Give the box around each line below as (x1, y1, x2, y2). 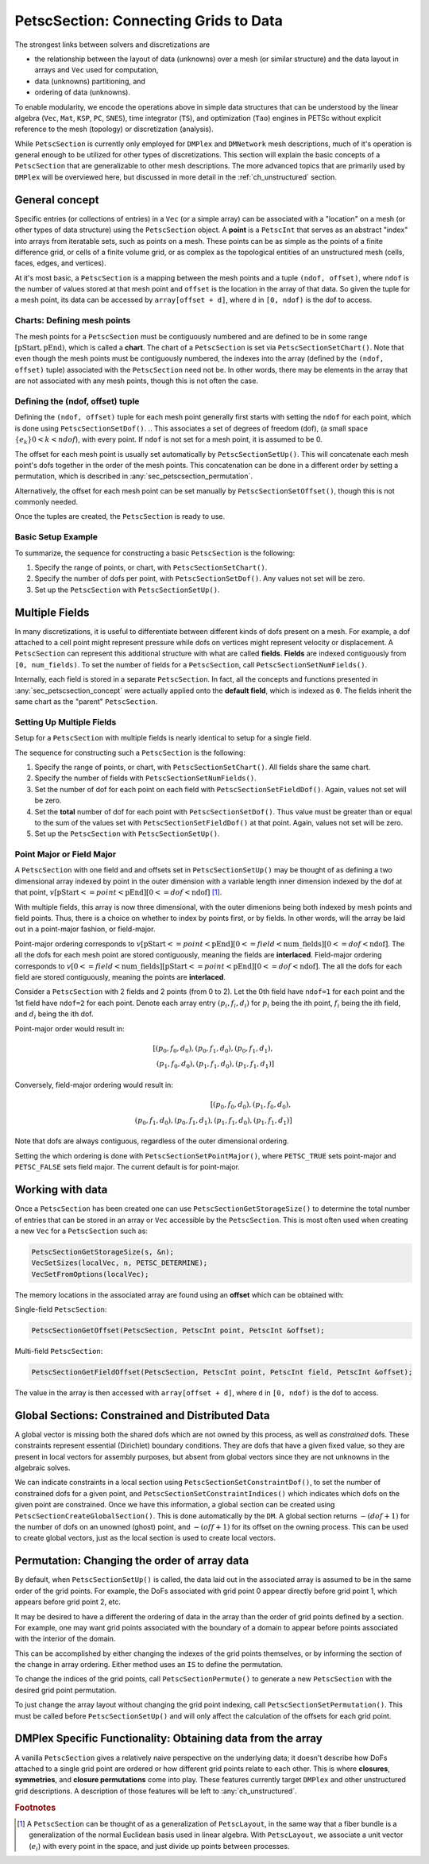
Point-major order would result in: (14, 1023, 125, 1033)
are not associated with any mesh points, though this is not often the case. (14, 376, 258, 385)
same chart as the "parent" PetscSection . (14, 697, 158, 706)
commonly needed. (14, 497, 79, 507)
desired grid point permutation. (14, 1685, 117, 1695)
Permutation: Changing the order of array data (14, 1554, 249, 1568)
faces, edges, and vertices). (14, 258, 106, 268)
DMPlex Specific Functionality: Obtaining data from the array (14, 1732, 323, 1746)
